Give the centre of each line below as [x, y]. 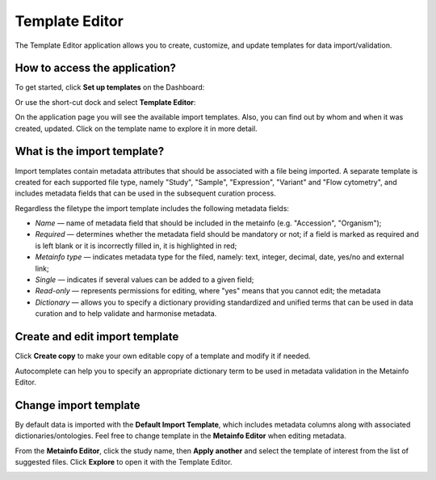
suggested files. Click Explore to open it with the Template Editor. [124, 461]
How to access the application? [96, 68]
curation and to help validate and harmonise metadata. [126, 314]
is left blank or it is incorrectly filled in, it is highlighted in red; [136, 246]
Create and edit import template [97, 337]
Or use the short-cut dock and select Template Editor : [105, 102]
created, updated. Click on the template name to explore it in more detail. [136, 128]
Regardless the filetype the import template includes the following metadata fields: [152, 208]
